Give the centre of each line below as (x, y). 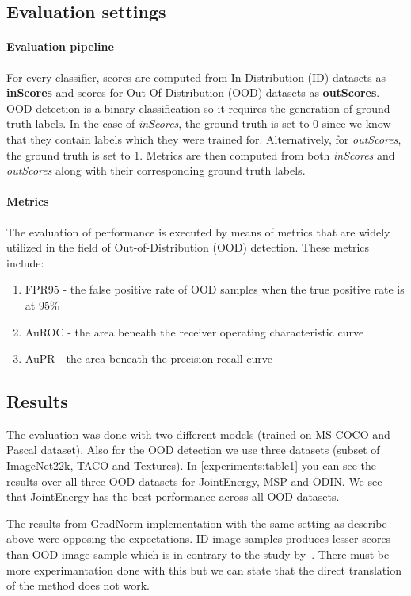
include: (25, 262)
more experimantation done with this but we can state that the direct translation (204, 569)
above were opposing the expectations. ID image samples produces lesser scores (199, 538)
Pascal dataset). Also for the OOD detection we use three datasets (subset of (193, 450)
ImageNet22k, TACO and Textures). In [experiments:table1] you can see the (191, 465)
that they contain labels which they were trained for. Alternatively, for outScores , (204, 138)
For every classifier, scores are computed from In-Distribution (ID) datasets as (196, 77)
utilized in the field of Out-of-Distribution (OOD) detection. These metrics (188, 247)
